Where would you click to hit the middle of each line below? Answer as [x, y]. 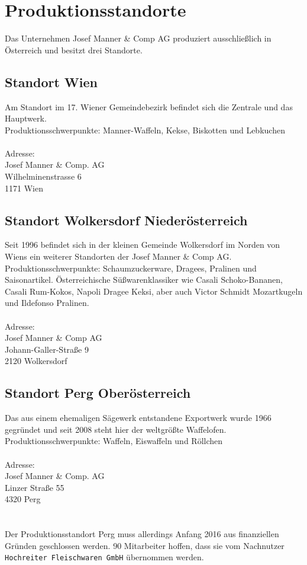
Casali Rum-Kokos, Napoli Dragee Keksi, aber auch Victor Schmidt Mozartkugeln [154, 291]
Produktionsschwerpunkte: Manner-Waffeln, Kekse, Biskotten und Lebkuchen [145, 130]
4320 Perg [23, 499]
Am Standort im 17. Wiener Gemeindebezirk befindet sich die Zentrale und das [149, 106]
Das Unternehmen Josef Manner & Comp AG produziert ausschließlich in [138, 38]
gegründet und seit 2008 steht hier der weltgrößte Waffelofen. [116, 429]
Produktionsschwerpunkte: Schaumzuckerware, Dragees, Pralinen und [131, 268]
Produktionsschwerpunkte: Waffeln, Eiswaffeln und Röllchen [114, 441]
